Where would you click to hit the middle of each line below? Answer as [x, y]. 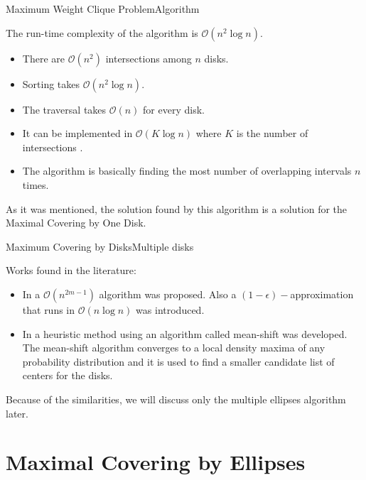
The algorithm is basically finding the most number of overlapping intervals [187, 171]
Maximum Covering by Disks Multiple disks [100, 246]
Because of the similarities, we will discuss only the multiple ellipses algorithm [176, 399]
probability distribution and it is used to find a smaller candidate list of [178, 361]
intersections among [149, 58]
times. [36, 184]
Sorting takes [51, 83]
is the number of [272, 133]
